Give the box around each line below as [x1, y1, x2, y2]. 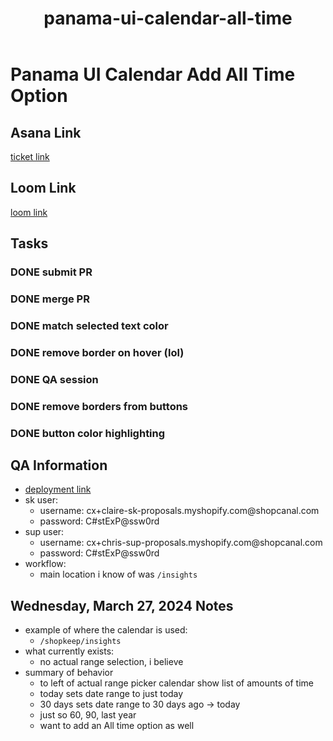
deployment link [24, 483, 92, 496]
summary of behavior [24, 667, 114, 679]
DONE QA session [10, 372, 99, 386]
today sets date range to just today [39, 688, 184, 700]
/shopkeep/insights [39, 637, 122, 647]
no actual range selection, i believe [39, 656, 184, 668]
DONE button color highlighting [10, 426, 166, 440]
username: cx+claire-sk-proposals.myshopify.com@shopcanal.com [39, 505, 320, 517]
